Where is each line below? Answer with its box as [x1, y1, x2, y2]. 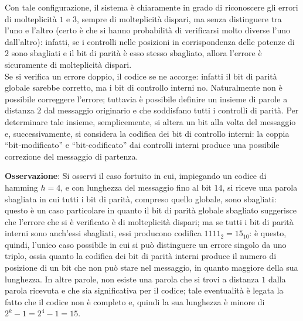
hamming [5, 181, 38, 193]
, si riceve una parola [222, 181, 298, 193]
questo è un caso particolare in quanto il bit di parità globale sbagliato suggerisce [5, 204, 297, 216]
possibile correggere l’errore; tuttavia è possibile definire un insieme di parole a [5, 92, 288, 105]
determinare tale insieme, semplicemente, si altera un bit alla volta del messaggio [5, 115, 296, 127]
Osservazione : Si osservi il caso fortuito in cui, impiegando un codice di [5, 170, 267, 182]
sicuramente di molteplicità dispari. [5, 58, 132, 70]
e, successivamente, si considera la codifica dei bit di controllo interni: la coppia [5, 127, 290, 139]
